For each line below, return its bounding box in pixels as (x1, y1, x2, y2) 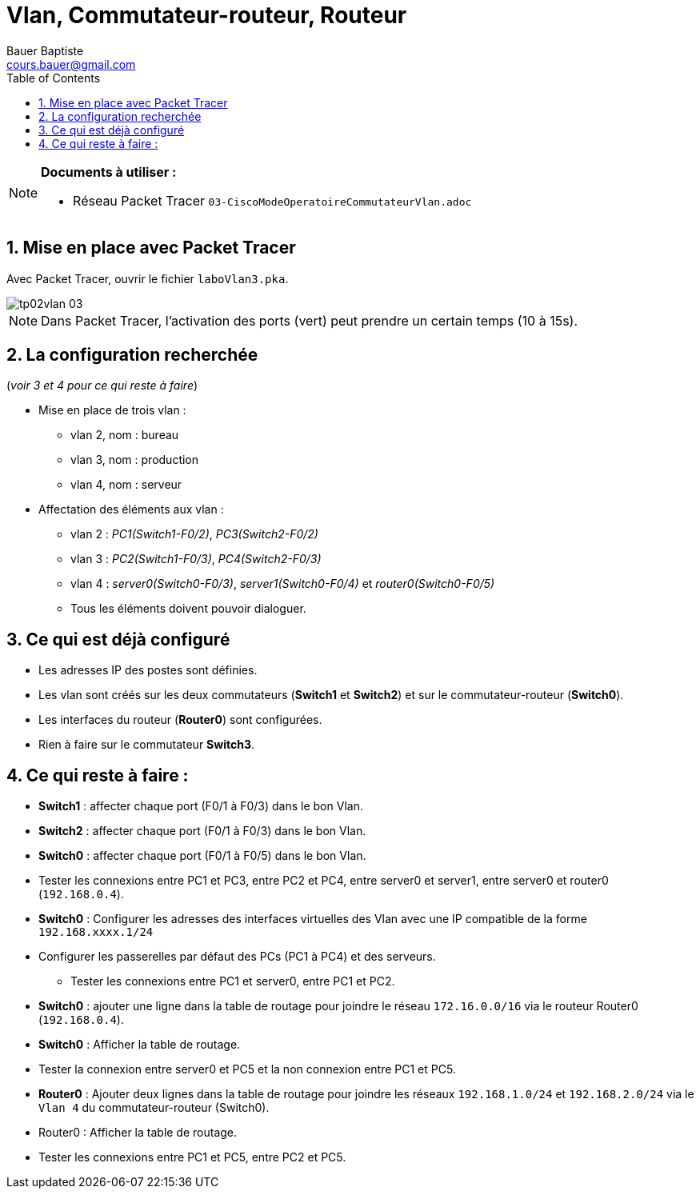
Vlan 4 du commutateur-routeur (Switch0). (38, 1101, 270, 1115)
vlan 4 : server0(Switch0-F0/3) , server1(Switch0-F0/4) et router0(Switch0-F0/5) (70, 577, 495, 591)
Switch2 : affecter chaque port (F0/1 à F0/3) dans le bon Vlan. (38, 824, 366, 838)
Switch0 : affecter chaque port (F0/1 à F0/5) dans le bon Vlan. (38, 849, 366, 863)
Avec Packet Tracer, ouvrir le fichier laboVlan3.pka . (6, 271, 289, 286)
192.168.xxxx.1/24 (38, 925, 154, 939)
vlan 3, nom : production (70, 453, 199, 467)
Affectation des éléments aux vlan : (38, 502, 224, 517)
